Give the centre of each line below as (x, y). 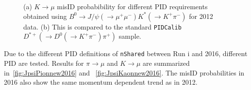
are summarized (166, 63)
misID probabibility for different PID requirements (132, 6)
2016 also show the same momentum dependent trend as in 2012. (101, 82)
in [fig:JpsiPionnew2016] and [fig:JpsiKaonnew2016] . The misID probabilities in (124, 72)
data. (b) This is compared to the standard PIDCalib (102, 26)
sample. (130, 36)
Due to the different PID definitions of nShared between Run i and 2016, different (126, 53)
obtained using (45, 16)
